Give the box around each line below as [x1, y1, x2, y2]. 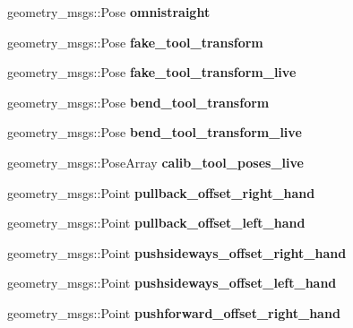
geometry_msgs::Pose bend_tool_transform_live [7, 123, 302, 142]
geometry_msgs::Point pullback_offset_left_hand [7, 213, 306, 232]
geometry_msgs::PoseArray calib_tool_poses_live [7, 152, 304, 171]
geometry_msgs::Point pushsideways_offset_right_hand [7, 243, 347, 262]
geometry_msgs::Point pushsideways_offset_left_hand [7, 273, 337, 292]
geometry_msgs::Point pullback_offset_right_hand [7, 183, 315, 202]
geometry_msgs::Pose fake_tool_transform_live [7, 63, 297, 82]
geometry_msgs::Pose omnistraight [7, 3, 211, 21]
